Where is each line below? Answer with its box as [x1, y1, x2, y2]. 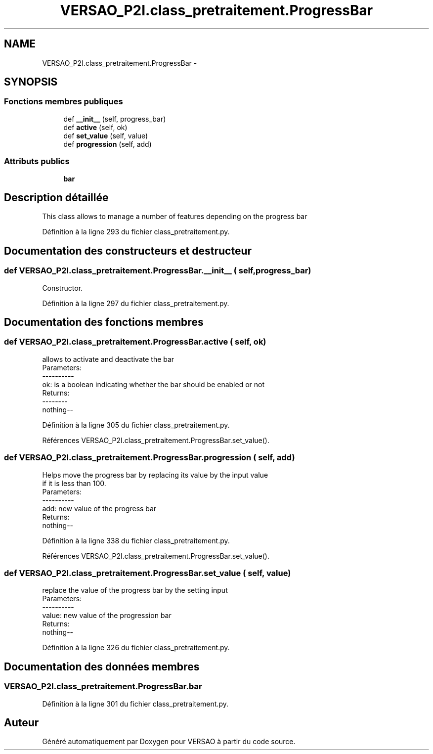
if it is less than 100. [42, 479, 106, 488]
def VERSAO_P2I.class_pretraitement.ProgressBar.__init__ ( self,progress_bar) [4, 266, 311, 276]
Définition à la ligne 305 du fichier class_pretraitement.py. [42, 420, 230, 429]
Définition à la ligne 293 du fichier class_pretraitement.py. [42, 227, 230, 236]
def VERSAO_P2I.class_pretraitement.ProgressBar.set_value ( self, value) [4, 568, 291, 578]
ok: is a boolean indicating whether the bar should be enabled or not [42, 380, 265, 389]
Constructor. [42, 283, 83, 292]
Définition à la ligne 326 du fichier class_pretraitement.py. [42, 643, 230, 652]
